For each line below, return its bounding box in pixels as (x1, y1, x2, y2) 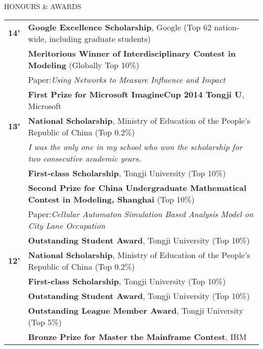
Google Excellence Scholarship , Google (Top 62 (28, 21, 211, 33)
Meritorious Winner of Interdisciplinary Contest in (28, 47, 236, 59)
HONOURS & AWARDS (4, 1, 81, 11)
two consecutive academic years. (28, 152, 142, 164)
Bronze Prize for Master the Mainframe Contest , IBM (28, 330, 247, 342)
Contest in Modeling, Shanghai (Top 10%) (28, 193, 195, 205)
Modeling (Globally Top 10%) (28, 59, 140, 71)
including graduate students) (49, 32, 151, 44)
